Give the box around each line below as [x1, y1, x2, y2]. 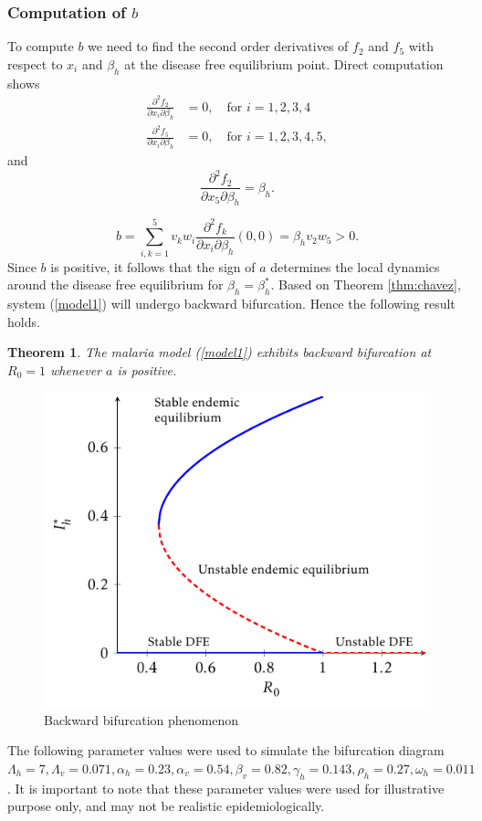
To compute [7, 37, 74, 56]
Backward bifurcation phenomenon [44, 710, 239, 729]
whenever [49, 360, 101, 379]
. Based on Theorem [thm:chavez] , [270, 275, 461, 294]
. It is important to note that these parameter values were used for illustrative [7, 778, 445, 797]
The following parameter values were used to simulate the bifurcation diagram [7, 741, 445, 760]
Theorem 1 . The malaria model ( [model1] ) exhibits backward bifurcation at [7, 342, 432, 362]
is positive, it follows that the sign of [50, 257, 256, 276]
